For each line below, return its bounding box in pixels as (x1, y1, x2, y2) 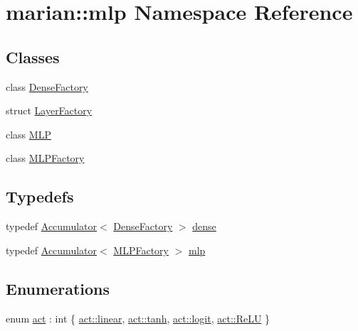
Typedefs (6, 185, 74, 207)
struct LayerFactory (6, 103, 93, 118)
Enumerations (6, 277, 110, 299)
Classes (6, 45, 60, 67)
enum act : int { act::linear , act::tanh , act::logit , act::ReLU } (6, 310, 270, 325)
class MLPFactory (6, 151, 85, 165)
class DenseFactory (6, 79, 88, 94)
